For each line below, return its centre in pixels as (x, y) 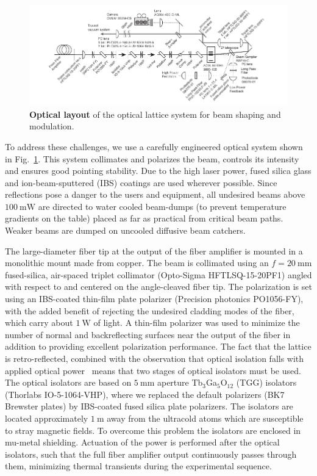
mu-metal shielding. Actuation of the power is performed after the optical (142, 442)
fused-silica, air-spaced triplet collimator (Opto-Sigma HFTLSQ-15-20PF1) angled (158, 274)
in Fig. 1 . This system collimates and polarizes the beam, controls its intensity (152, 158)
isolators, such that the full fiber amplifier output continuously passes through (151, 454)
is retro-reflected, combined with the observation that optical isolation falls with (155, 358)
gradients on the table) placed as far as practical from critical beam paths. (144, 218)
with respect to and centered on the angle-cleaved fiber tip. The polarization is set (158, 287)
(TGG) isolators (266, 382)
